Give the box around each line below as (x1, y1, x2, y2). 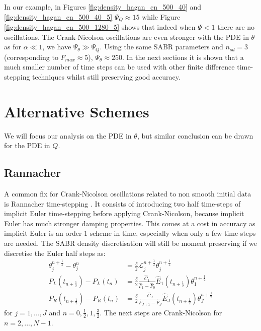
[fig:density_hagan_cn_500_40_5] (4, 11, 113, 22)
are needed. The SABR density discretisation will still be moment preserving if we (4, 237, 257, 248)
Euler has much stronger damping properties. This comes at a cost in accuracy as (4, 218, 255, 228)
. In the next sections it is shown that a (122, 51, 244, 62)
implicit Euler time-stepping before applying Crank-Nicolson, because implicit (4, 208, 244, 219)
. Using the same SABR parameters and (100, 41, 223, 52)
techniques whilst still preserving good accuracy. (32, 71, 181, 82)
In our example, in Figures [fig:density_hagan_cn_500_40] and (4, 2, 202, 12)
